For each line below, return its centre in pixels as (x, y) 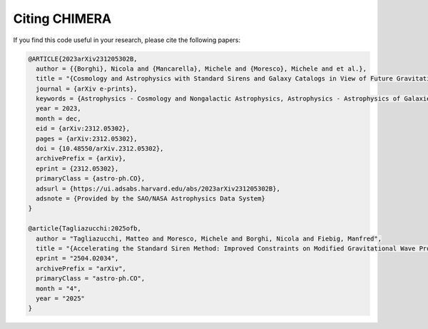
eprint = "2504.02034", (77, 258)
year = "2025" (61, 298)
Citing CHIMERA (62, 19)
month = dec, (58, 118)
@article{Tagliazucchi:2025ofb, (85, 229)
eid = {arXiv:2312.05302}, (83, 129)
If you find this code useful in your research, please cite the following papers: (127, 40)
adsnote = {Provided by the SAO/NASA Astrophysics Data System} (151, 199)
